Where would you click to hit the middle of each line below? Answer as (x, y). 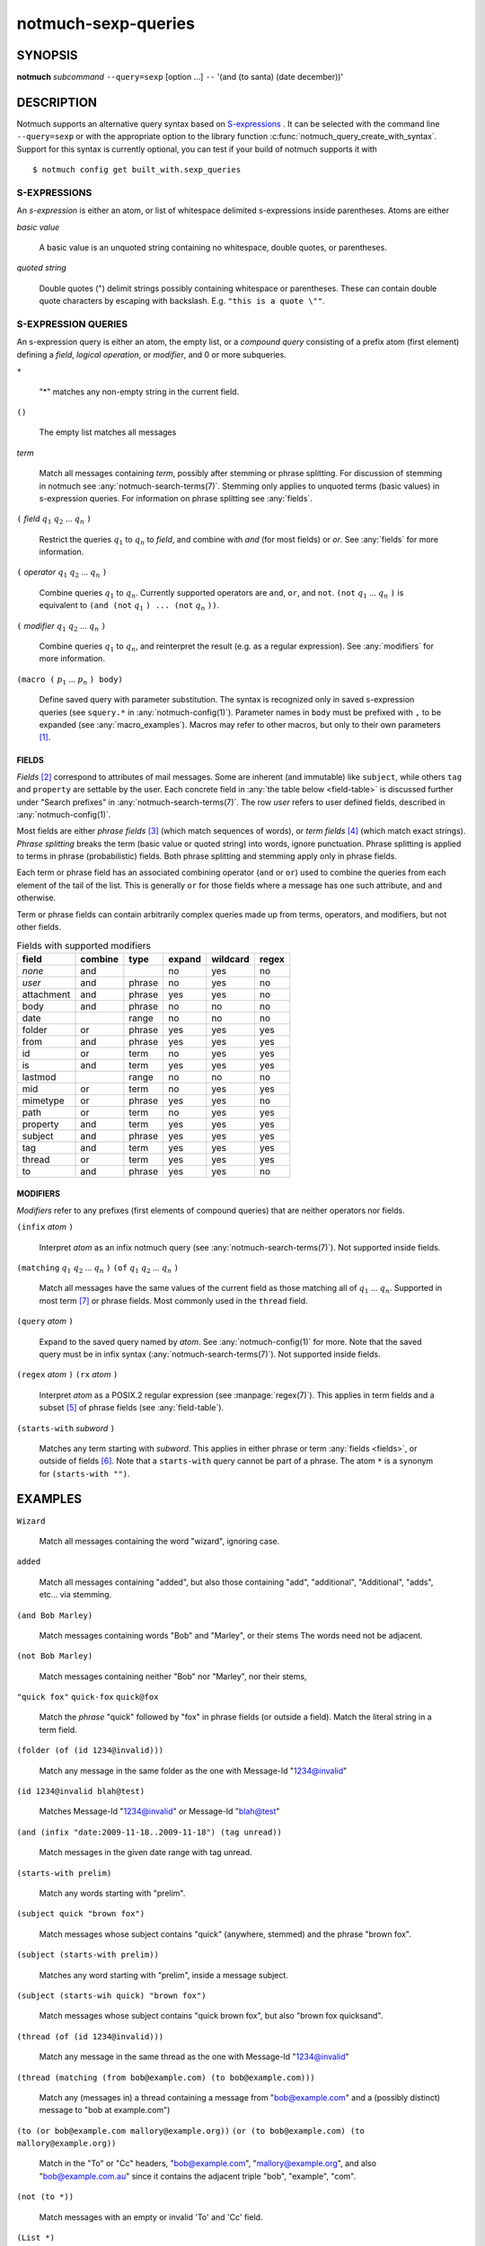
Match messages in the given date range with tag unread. (145, 1853)
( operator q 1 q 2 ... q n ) (62, 573)
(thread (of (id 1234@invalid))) (90, 2036)
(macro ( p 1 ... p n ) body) (70, 680)
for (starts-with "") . (84, 1473)
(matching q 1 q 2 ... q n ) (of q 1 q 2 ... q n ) (98, 1269)
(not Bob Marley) (55, 1656)
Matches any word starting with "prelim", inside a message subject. (164, 1975)
